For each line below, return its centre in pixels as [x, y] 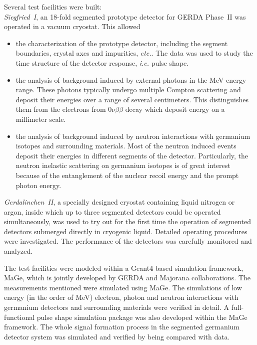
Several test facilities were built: [53, 7]
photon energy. [38, 185]
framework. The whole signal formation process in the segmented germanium [122, 327]
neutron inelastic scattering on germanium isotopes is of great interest [123, 165]
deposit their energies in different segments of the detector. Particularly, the [132, 155]
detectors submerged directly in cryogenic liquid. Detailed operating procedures [126, 231]
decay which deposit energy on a [175, 109]
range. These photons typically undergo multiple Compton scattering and [128, 90]
